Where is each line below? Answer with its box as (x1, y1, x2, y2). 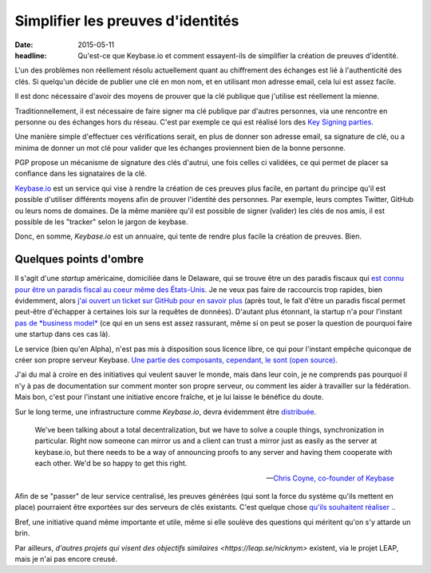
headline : (14, 50, 47, 60)
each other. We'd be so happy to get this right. (34, 459, 188, 468)
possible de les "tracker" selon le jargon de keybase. (14, 217, 188, 227)
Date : (14, 40, 34, 49)
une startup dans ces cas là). (14, 330, 111, 339)
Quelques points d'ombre (14, 252, 144, 267)
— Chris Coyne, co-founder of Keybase (266, 473, 394, 483)
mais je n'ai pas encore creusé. (14, 554, 117, 563)
